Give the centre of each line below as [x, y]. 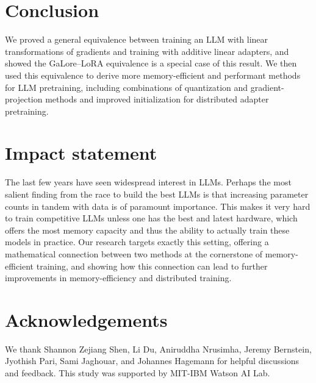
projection [24, 99]
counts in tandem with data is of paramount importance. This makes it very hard [158, 206]
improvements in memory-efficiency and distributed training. [118, 278]
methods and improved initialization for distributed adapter [157, 99]
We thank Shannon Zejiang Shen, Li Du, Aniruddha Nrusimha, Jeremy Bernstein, [158, 349]
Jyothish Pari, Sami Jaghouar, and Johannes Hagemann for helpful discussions [152, 361]
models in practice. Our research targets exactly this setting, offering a [137, 242]
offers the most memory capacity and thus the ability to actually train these [147, 230]
